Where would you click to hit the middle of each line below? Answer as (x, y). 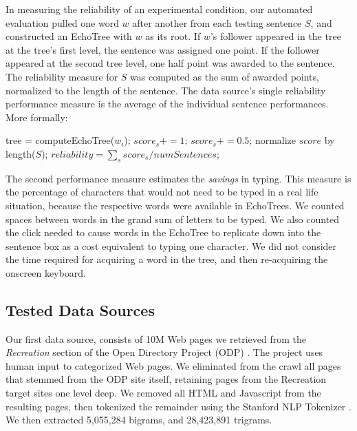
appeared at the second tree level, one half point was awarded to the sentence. (170, 63)
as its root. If (173, 36)
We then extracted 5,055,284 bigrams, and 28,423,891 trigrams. (139, 420)
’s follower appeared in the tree (275, 36)
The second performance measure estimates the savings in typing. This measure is (178, 178)
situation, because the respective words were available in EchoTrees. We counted (175, 205)
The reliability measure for (62, 76)
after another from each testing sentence (217, 22)
